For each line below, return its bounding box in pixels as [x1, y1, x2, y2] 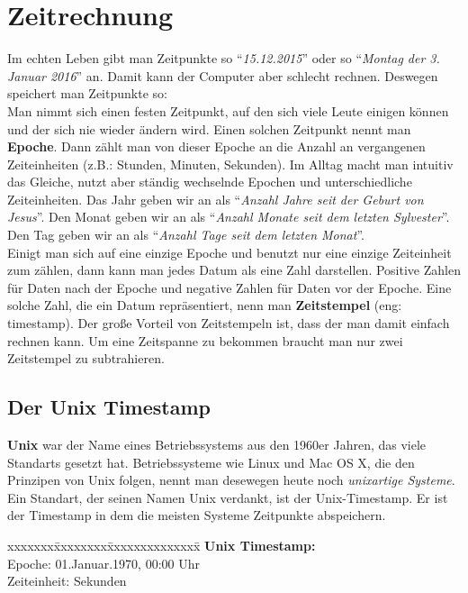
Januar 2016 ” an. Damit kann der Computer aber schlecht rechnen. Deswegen [7, 66, 438, 85]
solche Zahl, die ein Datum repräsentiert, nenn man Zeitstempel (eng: [7, 296, 402, 315]
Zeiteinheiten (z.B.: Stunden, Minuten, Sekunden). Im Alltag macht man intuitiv [7, 154, 454, 173]
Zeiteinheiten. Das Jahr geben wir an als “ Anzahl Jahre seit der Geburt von [7, 189, 424, 208]
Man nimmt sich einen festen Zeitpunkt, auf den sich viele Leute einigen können [7, 101, 449, 120]
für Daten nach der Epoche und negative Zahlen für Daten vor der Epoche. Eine [7, 278, 452, 296]
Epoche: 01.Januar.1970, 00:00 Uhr [7, 553, 201, 572]
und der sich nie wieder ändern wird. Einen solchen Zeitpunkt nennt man [7, 119, 411, 138]
